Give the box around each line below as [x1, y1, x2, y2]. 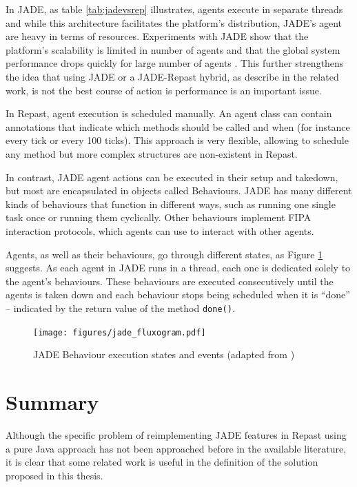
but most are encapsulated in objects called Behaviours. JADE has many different [6, 183, 352, 198]
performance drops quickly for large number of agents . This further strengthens [6, 56, 344, 70]
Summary [6, 387, 99, 415]
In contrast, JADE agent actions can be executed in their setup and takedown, [6, 169, 338, 184]
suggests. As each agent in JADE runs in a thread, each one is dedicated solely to [6, 260, 351, 275]
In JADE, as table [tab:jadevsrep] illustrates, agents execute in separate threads [6, 2, 343, 16]
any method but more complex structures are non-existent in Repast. [6, 146, 298, 160]
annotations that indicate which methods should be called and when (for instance [6, 119, 350, 134]
